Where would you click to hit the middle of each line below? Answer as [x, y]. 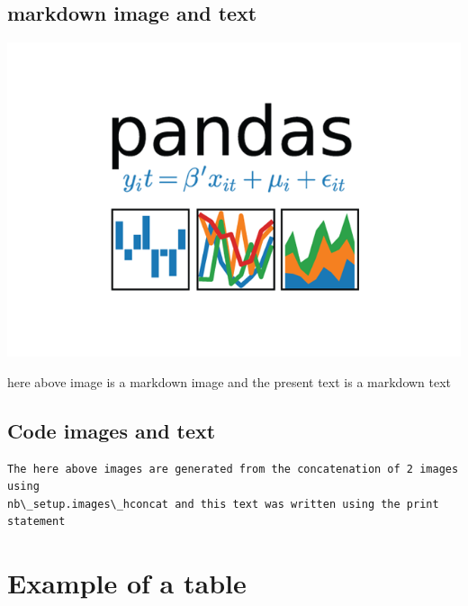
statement [36, 522]
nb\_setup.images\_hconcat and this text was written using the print [223, 504]
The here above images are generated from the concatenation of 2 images [233, 469]
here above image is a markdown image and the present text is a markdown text [229, 381]
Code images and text [112, 430]
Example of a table [127, 583]
